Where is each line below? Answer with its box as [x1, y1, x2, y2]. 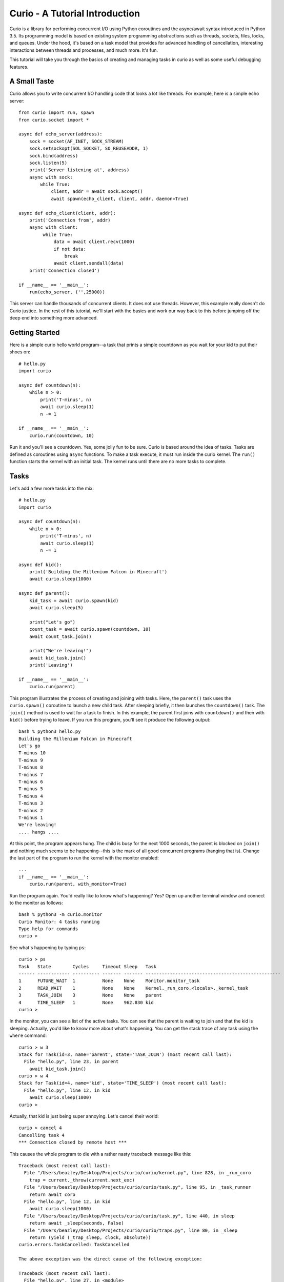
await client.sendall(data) [53, 261, 124, 266]
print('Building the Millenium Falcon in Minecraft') [29, 569, 168, 575]
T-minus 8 [18, 765, 43, 770]
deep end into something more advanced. [9, 315, 98, 321]
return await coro [29, 1191, 76, 1197]
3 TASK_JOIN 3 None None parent [18, 992, 162, 998]
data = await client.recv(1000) [53, 239, 135, 245]
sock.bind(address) [29, 153, 78, 158]
